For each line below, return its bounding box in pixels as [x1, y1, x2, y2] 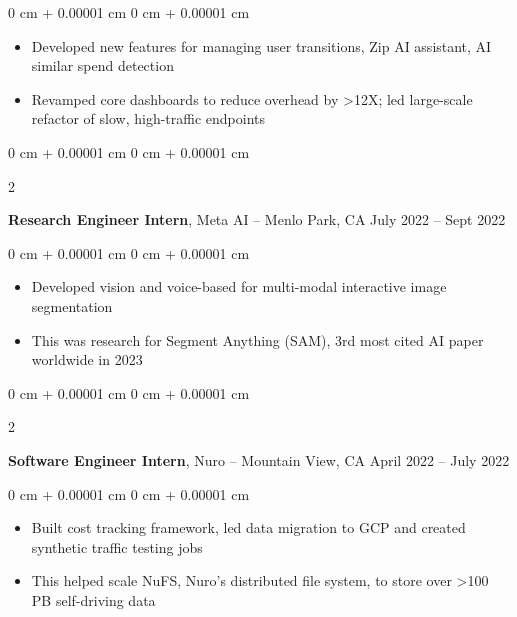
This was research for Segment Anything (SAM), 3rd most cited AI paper [31, 329, 484, 350]
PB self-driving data [31, 589, 156, 610]
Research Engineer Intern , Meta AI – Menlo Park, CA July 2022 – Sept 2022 [8, 209, 506, 230]
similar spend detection [31, 55, 174, 76]
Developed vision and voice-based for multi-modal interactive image [31, 276, 447, 297]
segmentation [31, 295, 113, 316]
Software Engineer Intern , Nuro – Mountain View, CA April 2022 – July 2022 [8, 449, 510, 470]
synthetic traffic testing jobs [31, 536, 203, 557]
